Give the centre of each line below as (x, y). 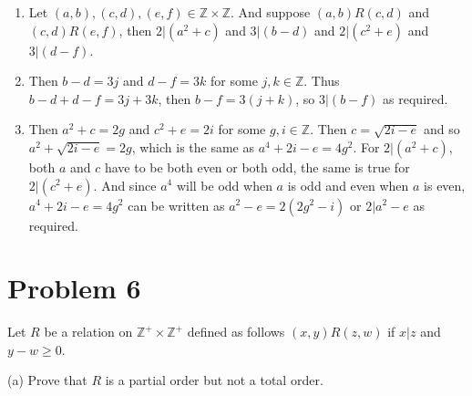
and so (441, 129)
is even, (445, 185)
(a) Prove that (47, 380)
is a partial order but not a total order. (214, 380)
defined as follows (236, 332)
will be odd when (224, 185)
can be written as (176, 205)
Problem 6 (74, 288)
